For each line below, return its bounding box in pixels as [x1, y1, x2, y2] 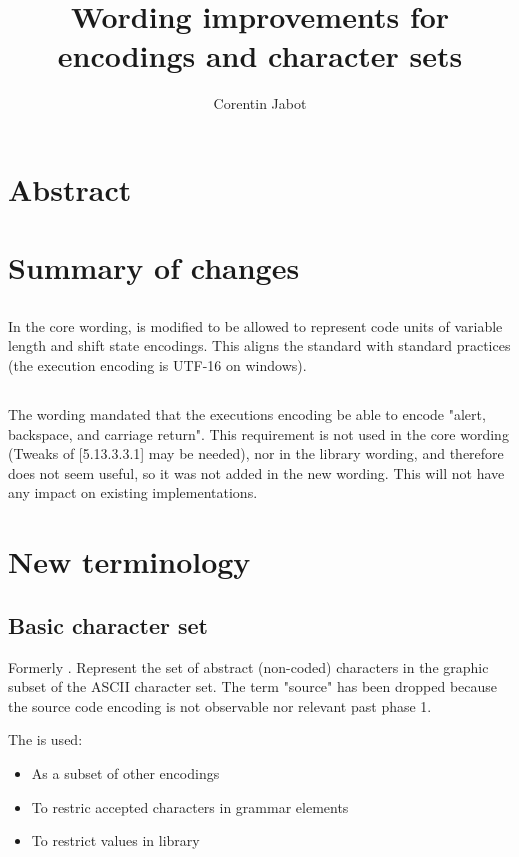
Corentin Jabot [213, 93, 307, 114]
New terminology [8, 541, 251, 582]
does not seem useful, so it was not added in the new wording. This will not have [8, 462, 505, 483]
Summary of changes [8, 247, 300, 288]
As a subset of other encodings [31, 762, 220, 783]
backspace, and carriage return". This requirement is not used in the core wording [8, 423, 509, 444]
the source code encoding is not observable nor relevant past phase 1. [8, 695, 432, 716]
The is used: [8, 729, 83, 750]
